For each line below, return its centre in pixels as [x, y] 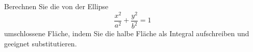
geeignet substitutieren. [41, 43]
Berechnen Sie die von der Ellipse [56, 6]
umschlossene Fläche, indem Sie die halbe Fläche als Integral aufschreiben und [127, 33]
